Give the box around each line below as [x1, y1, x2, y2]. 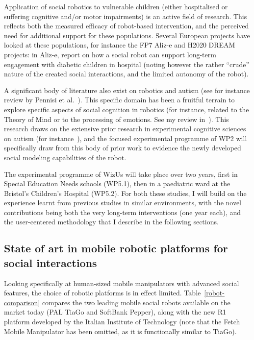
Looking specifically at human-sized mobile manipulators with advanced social [4, 278, 239, 288]
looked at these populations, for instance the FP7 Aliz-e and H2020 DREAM [4, 40, 235, 50]
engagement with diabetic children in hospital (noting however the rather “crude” [4, 59, 250, 69]
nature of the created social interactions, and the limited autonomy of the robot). [4, 69, 249, 79]
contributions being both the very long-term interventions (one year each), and [4, 207, 241, 217]
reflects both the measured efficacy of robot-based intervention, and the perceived [4, 21, 249, 31]
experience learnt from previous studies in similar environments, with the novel [4, 197, 242, 208]
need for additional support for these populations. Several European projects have [4, 30, 250, 40]
